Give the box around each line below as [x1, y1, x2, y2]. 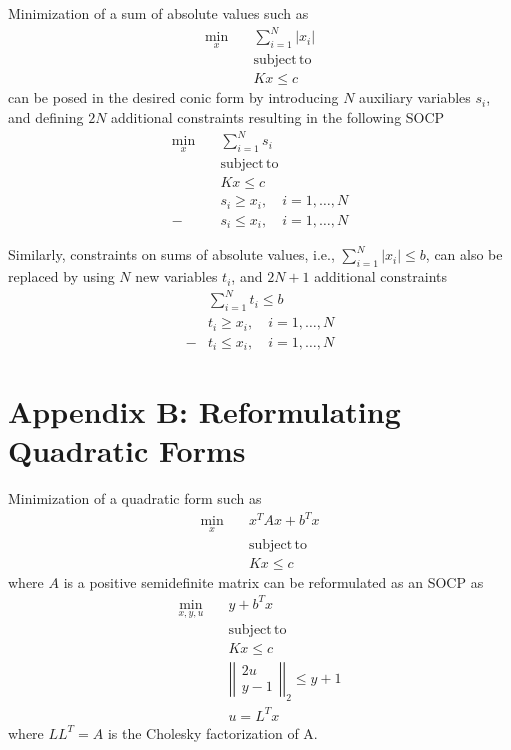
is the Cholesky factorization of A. [107, 722, 318, 743]
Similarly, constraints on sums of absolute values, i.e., [8, 244, 335, 265]
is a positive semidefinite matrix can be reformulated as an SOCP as [63, 571, 484, 592]
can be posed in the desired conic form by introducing [8, 87, 339, 108]
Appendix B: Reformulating [8, 391, 401, 432]
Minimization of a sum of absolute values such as [8, 3, 309, 23]
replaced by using [8, 266, 115, 287]
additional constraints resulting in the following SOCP [111, 107, 445, 127]
